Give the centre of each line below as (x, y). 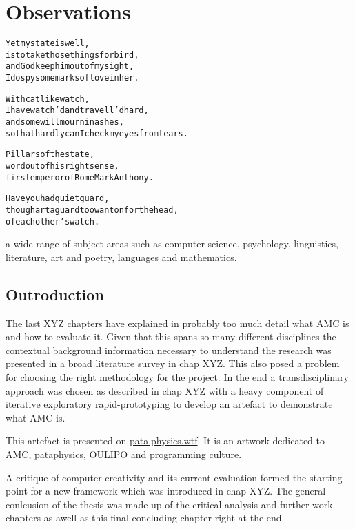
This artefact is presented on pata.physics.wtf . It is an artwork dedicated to (165, 440)
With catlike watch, (48, 99)
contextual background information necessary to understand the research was (169, 350)
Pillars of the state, (50, 155)
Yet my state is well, (48, 44)
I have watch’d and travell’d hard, (77, 111)
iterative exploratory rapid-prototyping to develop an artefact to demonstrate (169, 404)
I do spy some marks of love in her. (72, 78)
